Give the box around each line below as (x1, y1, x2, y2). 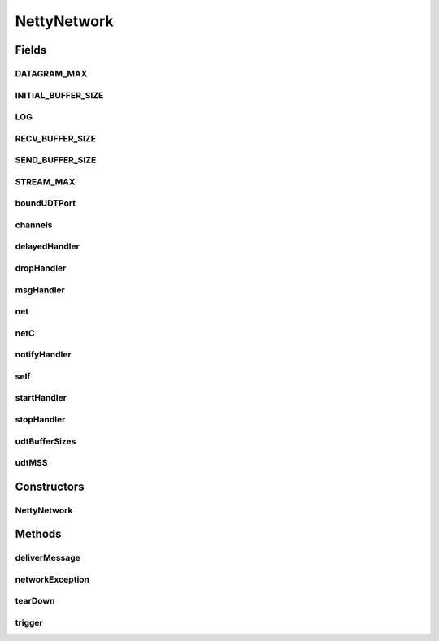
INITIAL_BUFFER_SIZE (15, 89, 104, 101)
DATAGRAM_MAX (15, 67, 88, 79)
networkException (15, 574, 89, 585)
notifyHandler (15, 349, 72, 361)
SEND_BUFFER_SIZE (15, 154, 97, 166)
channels (15, 219, 53, 231)
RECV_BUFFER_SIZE (15, 132, 97, 144)
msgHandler (15, 284, 65, 296)
